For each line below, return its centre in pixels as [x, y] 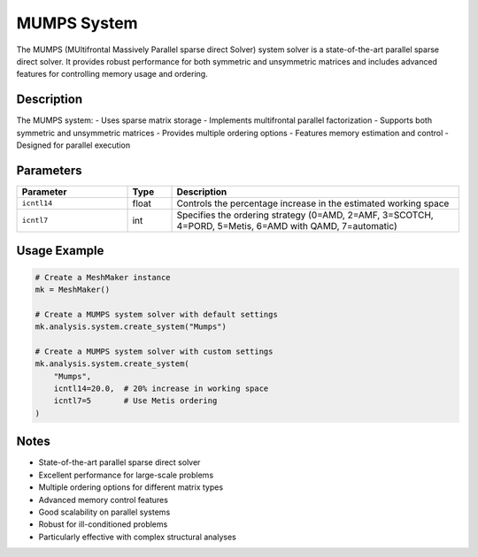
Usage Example [60, 251]
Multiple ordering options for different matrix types [131, 487]
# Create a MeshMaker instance [103, 277]
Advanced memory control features [103, 500]
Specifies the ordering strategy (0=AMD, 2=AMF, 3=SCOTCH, [305, 215]
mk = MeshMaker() [73, 289]
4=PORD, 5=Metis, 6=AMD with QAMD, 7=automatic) [287, 225]
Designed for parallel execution [73, 145]
